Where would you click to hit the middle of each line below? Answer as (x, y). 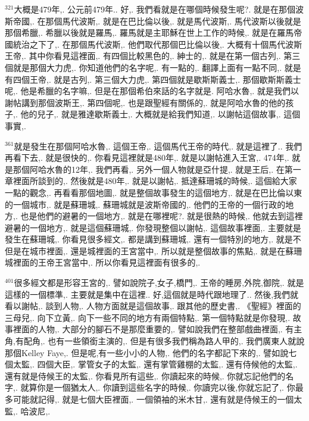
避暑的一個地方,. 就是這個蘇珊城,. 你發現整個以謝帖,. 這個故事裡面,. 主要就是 (153, 227)
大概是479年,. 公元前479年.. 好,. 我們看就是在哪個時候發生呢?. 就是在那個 (154, 9)
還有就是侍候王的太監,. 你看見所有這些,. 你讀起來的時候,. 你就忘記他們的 (145, 375)
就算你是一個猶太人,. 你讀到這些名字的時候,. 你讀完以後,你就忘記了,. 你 (158, 387)
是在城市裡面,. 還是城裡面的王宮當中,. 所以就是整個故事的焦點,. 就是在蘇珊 (157, 250)
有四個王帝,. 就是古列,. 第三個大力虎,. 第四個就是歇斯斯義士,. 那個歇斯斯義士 (153, 79)
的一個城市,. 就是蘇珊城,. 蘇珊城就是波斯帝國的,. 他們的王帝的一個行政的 (145, 204)
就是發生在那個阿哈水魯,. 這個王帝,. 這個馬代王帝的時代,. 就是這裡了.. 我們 (158, 146)
